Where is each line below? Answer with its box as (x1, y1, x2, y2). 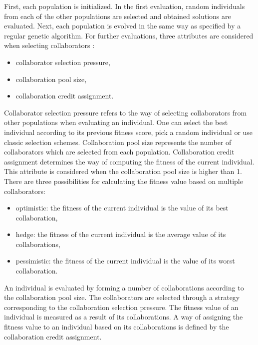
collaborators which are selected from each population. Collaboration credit (4, 146, 235, 157)
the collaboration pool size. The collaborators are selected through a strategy (4, 292, 240, 302)
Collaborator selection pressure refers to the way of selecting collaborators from (4, 107, 247, 117)
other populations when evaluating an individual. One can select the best (4, 117, 228, 127)
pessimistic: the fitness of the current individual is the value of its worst (15, 255, 235, 266)
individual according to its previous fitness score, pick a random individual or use (4, 126, 253, 137)
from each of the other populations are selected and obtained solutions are (4, 10, 231, 21)
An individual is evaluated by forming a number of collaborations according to (4, 282, 244, 292)
